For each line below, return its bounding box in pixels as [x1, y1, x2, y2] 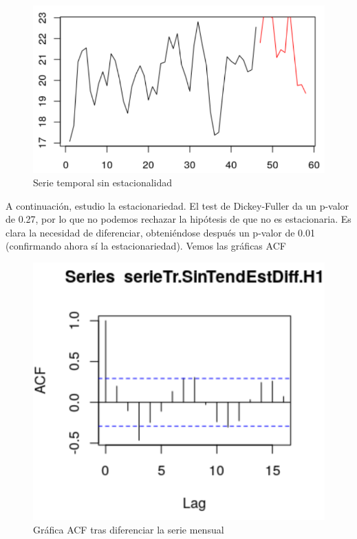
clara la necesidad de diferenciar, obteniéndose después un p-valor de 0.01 [6, 225, 316, 239]
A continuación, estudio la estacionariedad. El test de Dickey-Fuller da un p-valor [6, 198, 349, 212]
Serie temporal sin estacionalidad [33, 175, 173, 190]
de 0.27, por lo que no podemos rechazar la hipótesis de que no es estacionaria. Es [6, 212, 351, 226]
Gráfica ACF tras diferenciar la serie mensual [33, 522, 224, 536]
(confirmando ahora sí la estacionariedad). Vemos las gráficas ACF [6, 239, 286, 253]
